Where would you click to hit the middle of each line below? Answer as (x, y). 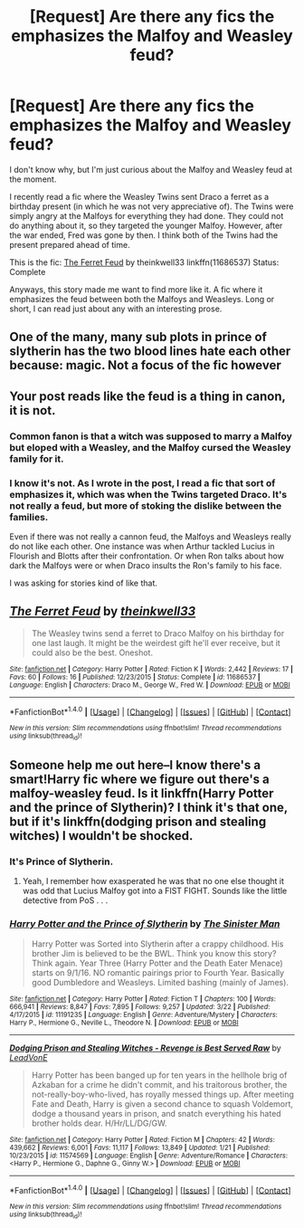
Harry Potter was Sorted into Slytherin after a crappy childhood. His (157, 944)
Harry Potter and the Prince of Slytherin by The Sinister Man (145, 924)
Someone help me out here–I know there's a (135, 765)
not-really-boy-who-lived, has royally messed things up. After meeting (162, 1094)
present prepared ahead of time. (70, 244)
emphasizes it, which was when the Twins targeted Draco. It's (148, 494)
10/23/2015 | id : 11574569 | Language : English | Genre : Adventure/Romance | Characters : (148, 1156)
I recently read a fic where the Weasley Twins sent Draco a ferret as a (139, 196)
